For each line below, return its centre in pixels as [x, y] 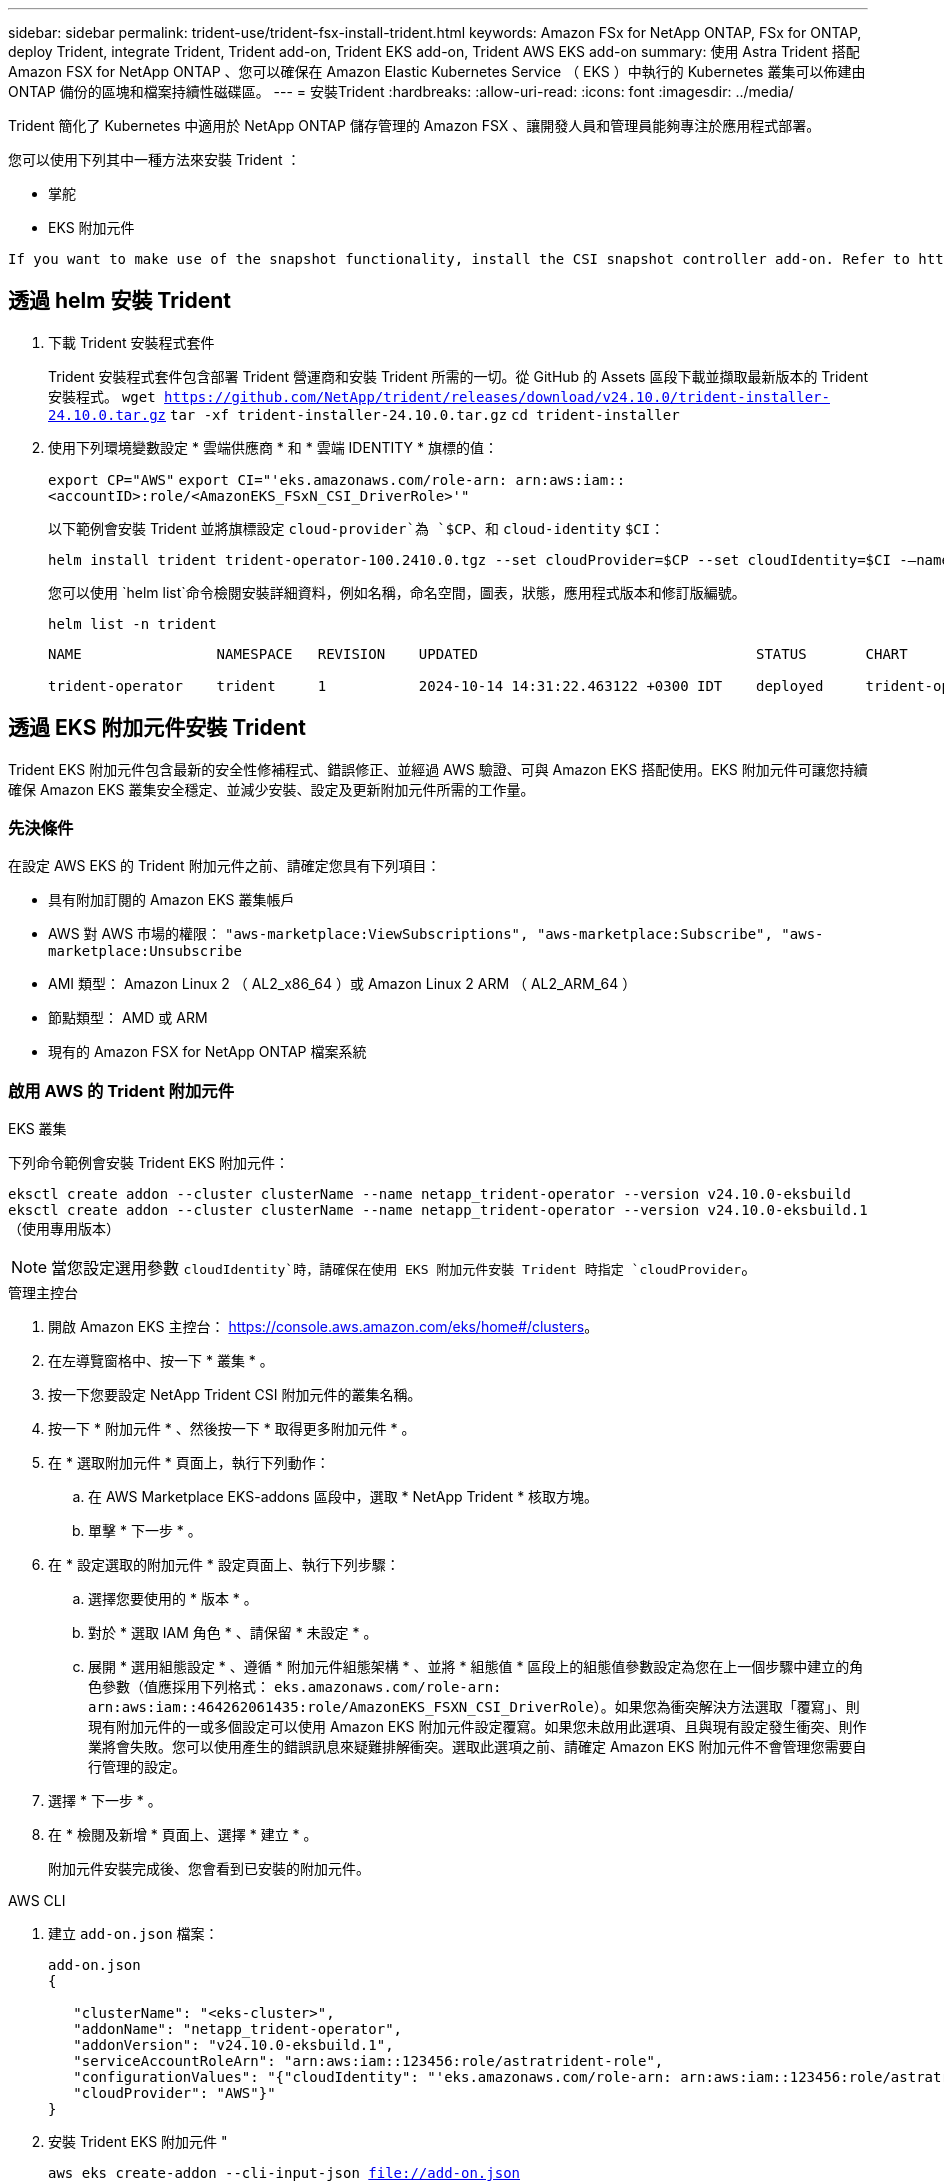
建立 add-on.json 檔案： [133, 1934]
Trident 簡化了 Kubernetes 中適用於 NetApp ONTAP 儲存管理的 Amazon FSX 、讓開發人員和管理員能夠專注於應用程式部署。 [414, 125]
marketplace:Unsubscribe [145, 951]
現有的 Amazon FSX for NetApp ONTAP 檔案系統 [207, 1052]
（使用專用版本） [64, 1229]
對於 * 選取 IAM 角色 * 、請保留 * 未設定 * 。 [233, 1633]
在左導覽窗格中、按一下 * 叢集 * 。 [161, 1361]
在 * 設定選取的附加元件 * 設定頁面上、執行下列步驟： [224, 1565]
